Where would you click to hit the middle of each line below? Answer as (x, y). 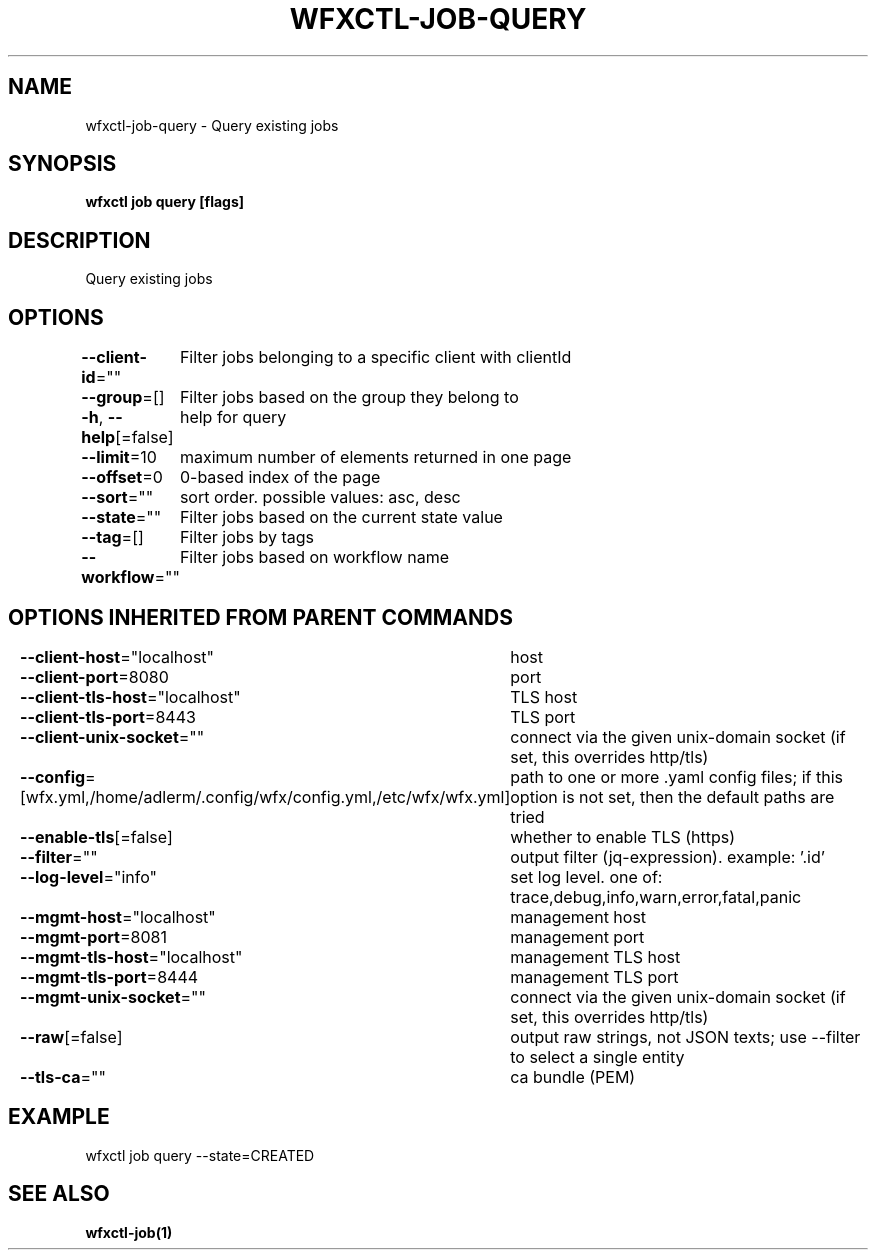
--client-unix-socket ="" (112, 736)
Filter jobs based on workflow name (314, 557)
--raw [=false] (71, 1036)
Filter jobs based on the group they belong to (349, 397)
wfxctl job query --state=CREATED (200, 1155)
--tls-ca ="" (62, 1076)
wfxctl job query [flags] (165, 202)
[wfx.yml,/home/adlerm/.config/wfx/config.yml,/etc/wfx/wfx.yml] (265, 796)
